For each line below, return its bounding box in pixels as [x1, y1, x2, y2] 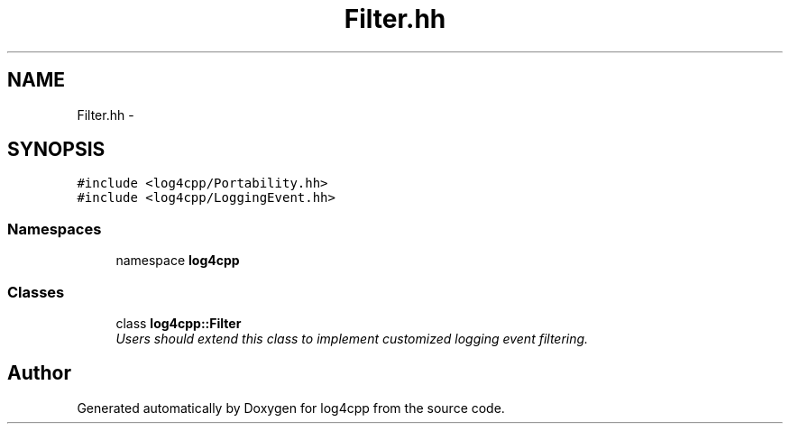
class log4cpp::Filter [115, 315, 242, 331]
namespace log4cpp [115, 252, 240, 269]
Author [7, 362, 71, 385]
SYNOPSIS [7, 138, 106, 161]
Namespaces [7, 219, 102, 238]
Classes [7, 282, 65, 301]
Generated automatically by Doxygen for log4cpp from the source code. [77, 399, 505, 416]
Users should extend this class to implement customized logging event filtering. [115, 330, 589, 346]
